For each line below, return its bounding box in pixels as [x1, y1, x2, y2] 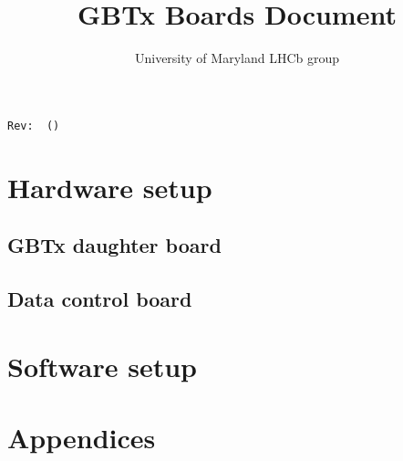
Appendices [7, 418, 156, 456]
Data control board [7, 284, 192, 312]
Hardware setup [7, 168, 212, 205]
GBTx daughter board [7, 231, 222, 259]
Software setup [7, 347, 197, 384]
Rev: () [7, 119, 60, 132]
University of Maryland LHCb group [134, 48, 340, 68]
